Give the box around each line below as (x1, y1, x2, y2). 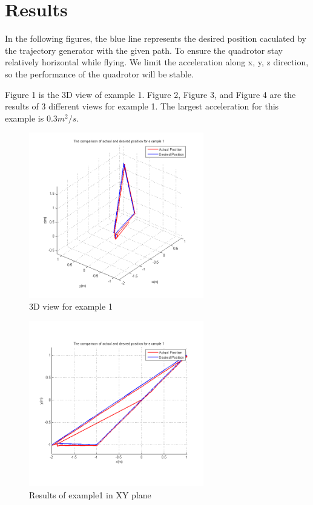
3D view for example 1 (29, 300, 113, 313)
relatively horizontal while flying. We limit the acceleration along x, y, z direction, (5, 56, 309, 68)
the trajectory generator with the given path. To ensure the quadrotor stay (5, 44, 283, 56)
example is (5, 111, 44, 124)
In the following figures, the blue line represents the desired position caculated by (5, 32, 306, 45)
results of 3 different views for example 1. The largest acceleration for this (5, 100, 279, 112)
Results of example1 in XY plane (29, 488, 151, 501)
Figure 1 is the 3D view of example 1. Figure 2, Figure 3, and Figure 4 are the (5, 88, 296, 100)
